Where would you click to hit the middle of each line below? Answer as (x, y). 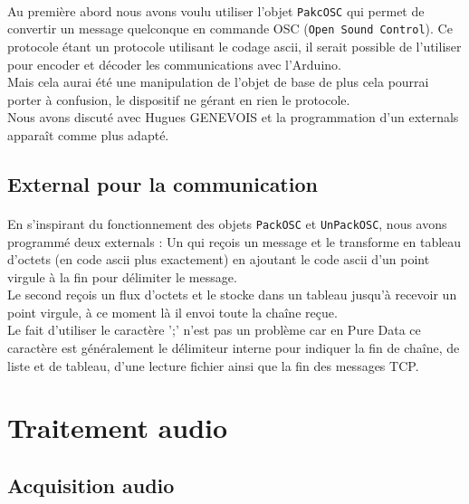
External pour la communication (163, 183)
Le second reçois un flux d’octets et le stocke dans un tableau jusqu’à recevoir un (232, 295)
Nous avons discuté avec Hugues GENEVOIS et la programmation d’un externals (233, 117)
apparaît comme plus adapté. (88, 134)
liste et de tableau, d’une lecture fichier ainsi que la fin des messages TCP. (213, 365)
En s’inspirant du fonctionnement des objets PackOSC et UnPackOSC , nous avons (227, 223)
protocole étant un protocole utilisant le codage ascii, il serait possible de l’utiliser (234, 46)
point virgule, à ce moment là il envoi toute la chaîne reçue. (172, 312)
